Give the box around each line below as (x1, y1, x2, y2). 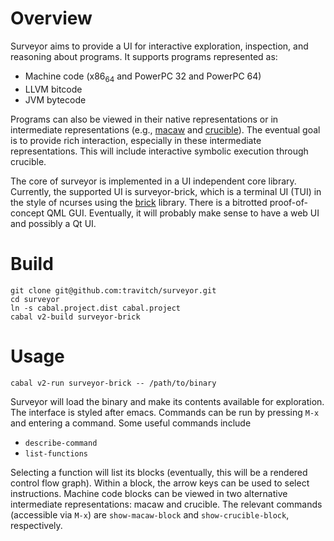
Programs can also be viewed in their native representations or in (10, 113, 279, 125)
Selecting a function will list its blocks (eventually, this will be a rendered (10, 466, 308, 478)
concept (10, 207, 45, 219)
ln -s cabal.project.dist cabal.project (10, 303, 182, 313)
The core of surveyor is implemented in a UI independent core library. (10, 175, 297, 187)
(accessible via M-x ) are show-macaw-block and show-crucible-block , (10, 508, 290, 521)
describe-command (24, 438, 98, 448)
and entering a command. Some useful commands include (10, 417, 252, 429)
